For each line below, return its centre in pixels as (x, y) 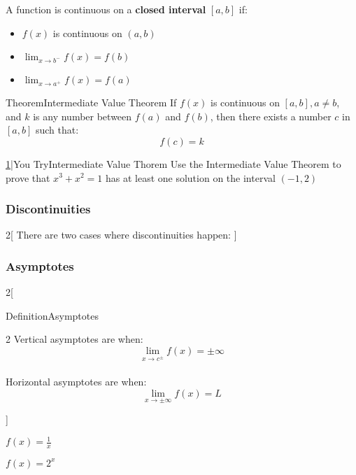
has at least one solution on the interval (190, 177)
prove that (28, 177)
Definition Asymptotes (52, 315)
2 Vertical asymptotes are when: (74, 339)
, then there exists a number (271, 116)
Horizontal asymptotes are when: (76, 382)
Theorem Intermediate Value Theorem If (91, 102)
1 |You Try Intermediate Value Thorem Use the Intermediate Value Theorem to (173, 163)
